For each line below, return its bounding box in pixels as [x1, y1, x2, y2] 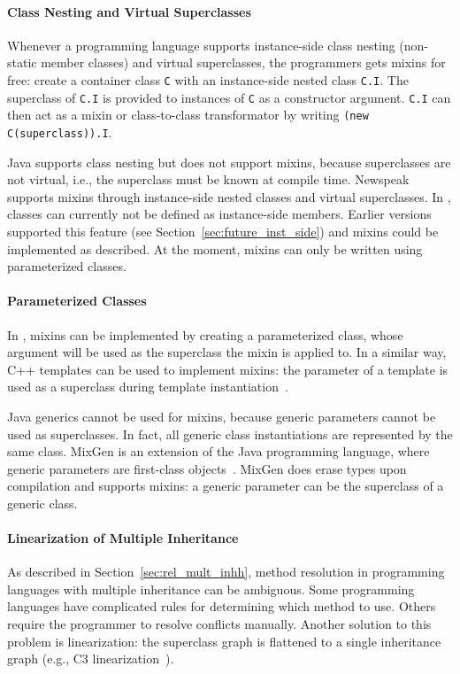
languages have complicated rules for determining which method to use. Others [7, 597, 436, 616]
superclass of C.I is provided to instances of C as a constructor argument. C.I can [7, 88, 451, 106]
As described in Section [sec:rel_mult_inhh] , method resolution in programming [7, 562, 445, 581]
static [7, 53, 37, 72]
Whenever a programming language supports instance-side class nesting [7, 35, 395, 54]
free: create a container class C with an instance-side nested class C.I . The [7, 70, 409, 89]
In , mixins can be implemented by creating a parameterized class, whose [7, 325, 403, 344]
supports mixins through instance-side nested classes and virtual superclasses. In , [7, 187, 451, 205]
